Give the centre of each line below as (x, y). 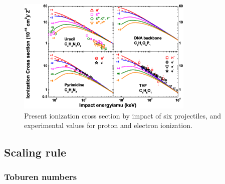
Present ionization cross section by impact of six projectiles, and (123, 115)
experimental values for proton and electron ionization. (108, 125)
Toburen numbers (41, 177)
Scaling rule (35, 152)
